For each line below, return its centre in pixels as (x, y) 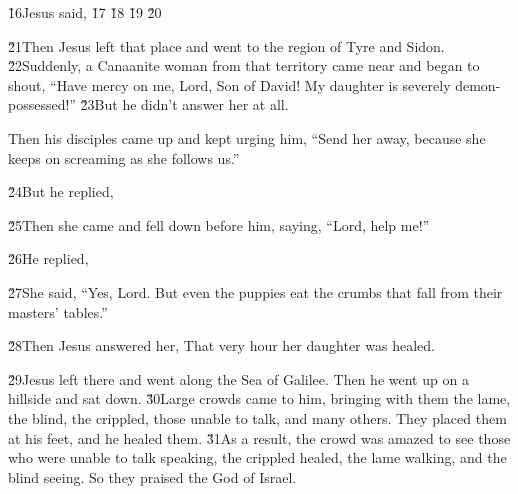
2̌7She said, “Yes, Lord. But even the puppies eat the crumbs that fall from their (255, 291)
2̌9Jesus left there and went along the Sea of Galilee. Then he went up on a (238, 378)
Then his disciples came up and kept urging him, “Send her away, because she (247, 137)
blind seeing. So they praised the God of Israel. (152, 476)
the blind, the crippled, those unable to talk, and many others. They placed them (257, 417)
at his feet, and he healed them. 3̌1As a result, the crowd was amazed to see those (259, 437)
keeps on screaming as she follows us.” (124, 157)
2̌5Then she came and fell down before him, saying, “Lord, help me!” (219, 224)
